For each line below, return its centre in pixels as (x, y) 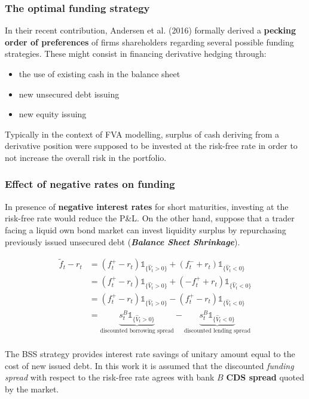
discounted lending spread (217, 331)
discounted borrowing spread (137, 331)
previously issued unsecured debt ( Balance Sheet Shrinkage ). (123, 241)
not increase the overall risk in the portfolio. (86, 157)
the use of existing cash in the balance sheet (100, 74)
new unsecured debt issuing (69, 94)
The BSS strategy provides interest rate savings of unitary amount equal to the (150, 354)
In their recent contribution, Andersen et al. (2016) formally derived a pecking (151, 30)
